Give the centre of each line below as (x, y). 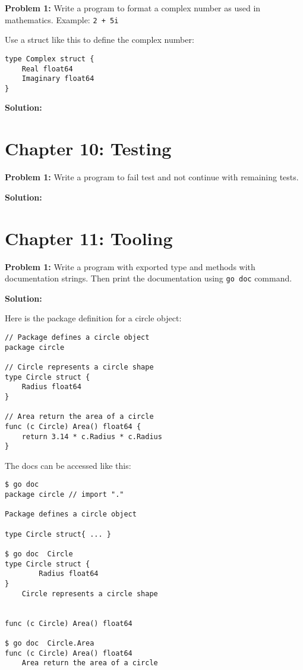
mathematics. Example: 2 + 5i (62, 19)
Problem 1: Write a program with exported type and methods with (130, 266)
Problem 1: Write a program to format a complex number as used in (133, 8)
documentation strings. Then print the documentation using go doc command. (149, 278)
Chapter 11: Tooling (89, 238)
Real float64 (47, 69)
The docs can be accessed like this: (68, 465)
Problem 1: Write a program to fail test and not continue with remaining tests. (152, 177)
